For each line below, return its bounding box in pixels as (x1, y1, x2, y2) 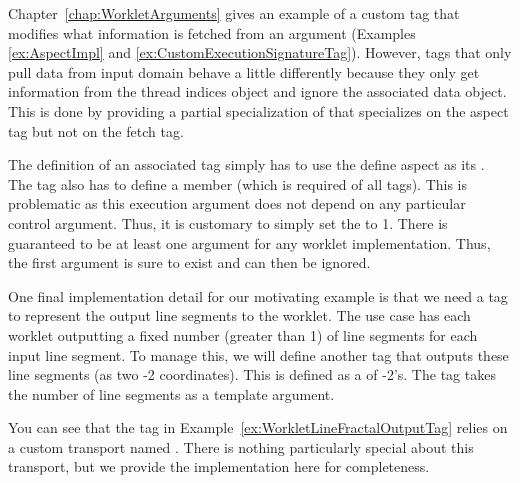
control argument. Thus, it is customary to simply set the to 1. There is (8, 212, 448, 233)
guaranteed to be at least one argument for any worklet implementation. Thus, (8, 232, 491, 253)
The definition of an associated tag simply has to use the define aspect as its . (8, 154, 485, 175)
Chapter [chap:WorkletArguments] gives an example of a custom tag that (8, 3, 460, 23)
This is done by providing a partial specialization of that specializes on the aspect (8, 100, 509, 121)
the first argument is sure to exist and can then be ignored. (8, 252, 371, 273)
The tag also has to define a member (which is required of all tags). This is (8, 173, 468, 194)
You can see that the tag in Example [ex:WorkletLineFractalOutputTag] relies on (8, 417, 508, 438)
